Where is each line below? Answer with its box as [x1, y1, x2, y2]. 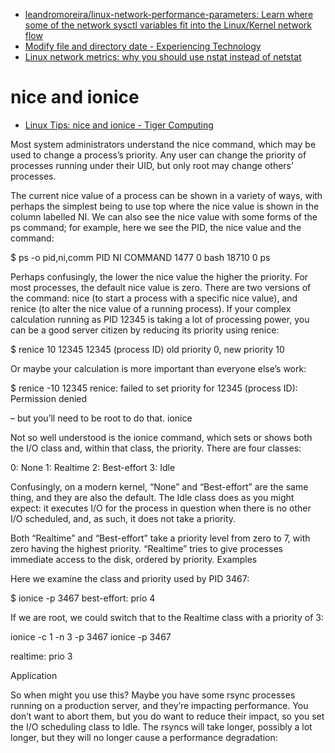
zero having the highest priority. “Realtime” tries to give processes [10, 542, 283, 554]
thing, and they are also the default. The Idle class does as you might [10, 491, 295, 503]
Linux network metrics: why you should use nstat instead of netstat [24, 51, 302, 63]
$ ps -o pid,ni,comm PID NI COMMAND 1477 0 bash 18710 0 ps [10, 251, 271, 263]
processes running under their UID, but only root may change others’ [10, 159, 294, 171]
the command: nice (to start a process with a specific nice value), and [10, 292, 298, 304]
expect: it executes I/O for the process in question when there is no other [10, 502, 312, 514]
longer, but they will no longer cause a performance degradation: [10, 731, 278, 743]
